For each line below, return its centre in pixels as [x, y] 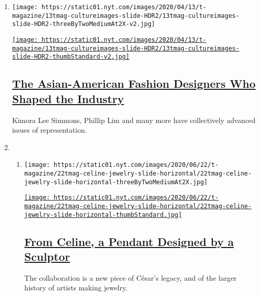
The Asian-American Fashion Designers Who [134, 83]
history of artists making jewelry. [76, 288]
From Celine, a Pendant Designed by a [129, 241]
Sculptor [47, 256]
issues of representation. [49, 130]
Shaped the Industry [68, 98]
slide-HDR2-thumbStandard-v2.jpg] [71, 57]
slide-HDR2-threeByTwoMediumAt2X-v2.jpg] [83, 24]
